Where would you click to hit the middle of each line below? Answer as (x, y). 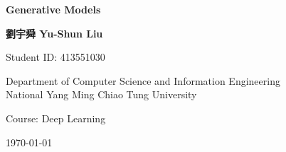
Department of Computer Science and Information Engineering (143, 80)
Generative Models (53, 9)
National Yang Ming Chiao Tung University (101, 94)
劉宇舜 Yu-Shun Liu (54, 33)
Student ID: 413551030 (55, 57)
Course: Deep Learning (56, 118)
